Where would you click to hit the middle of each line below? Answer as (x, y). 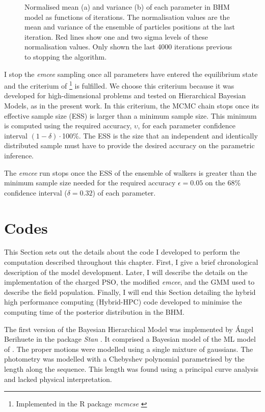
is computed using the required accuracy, (68, 126)
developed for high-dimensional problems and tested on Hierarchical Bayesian (125, 95)
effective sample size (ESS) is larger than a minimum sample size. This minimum (130, 115)
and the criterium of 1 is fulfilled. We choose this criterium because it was (119, 85)
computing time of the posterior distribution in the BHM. (95, 312)
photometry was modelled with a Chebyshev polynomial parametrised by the (124, 359)
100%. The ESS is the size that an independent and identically (160, 135)
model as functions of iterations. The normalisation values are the (127, 17)
